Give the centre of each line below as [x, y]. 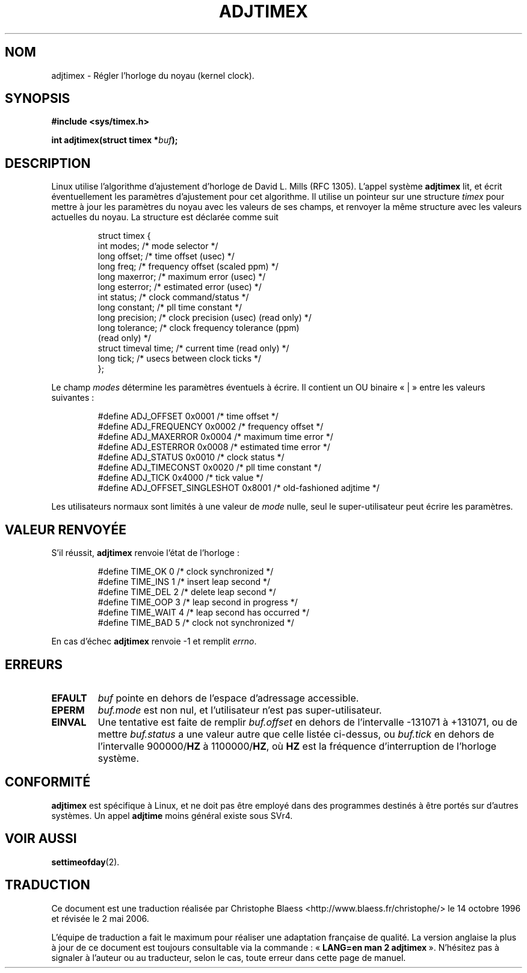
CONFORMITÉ [48, 782]
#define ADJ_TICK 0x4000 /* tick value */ [180, 478]
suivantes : [73, 398]
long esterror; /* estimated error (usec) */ [180, 287]
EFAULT [69, 698]
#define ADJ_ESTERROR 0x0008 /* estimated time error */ [214, 447]
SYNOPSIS [38, 99]
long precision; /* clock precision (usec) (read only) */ [205, 318]
